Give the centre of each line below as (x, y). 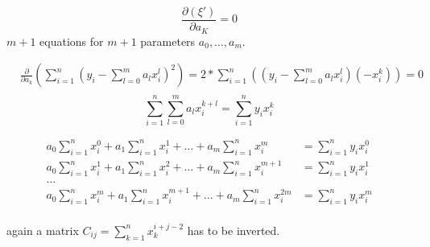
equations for (72, 41)
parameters (168, 41)
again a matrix (43, 230)
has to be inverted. (234, 230)
